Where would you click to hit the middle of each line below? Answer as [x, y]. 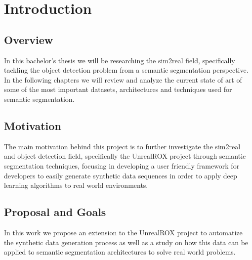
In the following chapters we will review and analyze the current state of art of [123, 79]
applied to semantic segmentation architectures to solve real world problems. [120, 252]
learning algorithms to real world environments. [76, 185]
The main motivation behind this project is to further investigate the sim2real [122, 146]
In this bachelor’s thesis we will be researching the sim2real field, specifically [120, 60]
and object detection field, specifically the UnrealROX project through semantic [125, 156]
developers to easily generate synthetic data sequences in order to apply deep [121, 175]
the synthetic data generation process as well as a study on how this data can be [126, 242]
